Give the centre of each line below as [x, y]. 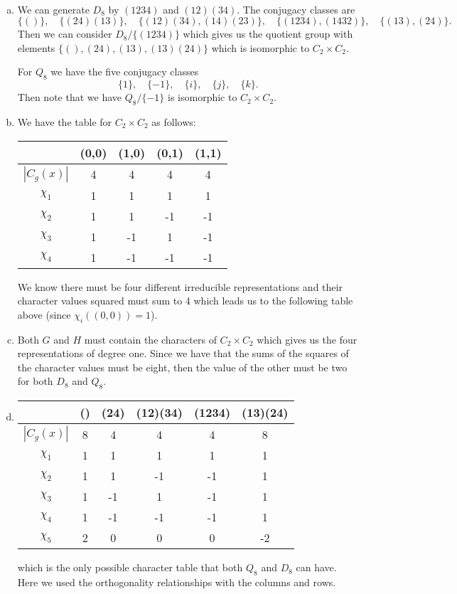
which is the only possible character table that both [130, 567]
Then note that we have [69, 97]
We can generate [53, 9]
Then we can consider [65, 34]
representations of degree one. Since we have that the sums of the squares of [183, 353]
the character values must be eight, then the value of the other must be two [182, 367]
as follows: [174, 121]
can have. [316, 567]
